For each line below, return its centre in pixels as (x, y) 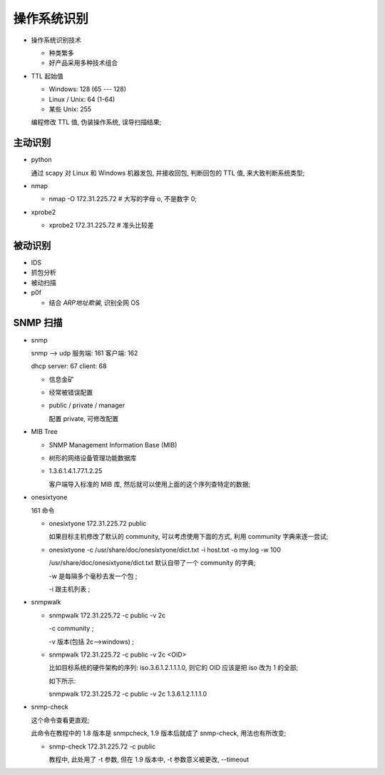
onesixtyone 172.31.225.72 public (98, 523)
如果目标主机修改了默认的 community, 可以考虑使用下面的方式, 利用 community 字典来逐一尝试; (189, 537)
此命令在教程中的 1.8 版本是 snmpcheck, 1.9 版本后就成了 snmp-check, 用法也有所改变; (159, 733)
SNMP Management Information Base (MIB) (113, 445)
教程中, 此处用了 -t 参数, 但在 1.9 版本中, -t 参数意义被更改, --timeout (149, 759)
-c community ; (71, 629)
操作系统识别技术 (56, 40)
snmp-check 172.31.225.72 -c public (102, 746)
